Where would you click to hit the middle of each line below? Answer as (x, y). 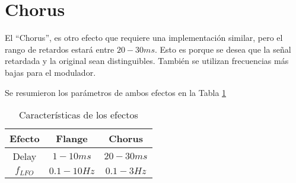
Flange (72, 139)
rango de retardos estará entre (60, 49)
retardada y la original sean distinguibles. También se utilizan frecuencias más (147, 61)
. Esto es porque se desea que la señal (223, 49)
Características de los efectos (78, 115)
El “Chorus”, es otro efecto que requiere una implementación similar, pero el (144, 38)
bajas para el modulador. (50, 72)
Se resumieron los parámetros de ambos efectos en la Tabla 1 (116, 92)
